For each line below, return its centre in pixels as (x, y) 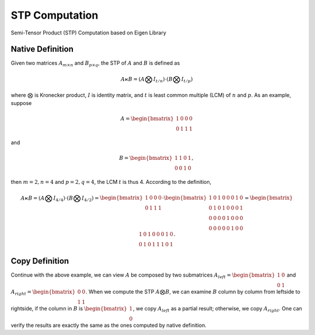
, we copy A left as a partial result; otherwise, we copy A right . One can (218, 309)
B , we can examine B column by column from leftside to (233, 291)
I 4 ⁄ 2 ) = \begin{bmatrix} (112, 198)
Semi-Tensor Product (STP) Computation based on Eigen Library (88, 33)
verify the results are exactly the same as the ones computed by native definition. (108, 325)
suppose (21, 103)
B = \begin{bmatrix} (146, 158)
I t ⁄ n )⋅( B (163, 80)
